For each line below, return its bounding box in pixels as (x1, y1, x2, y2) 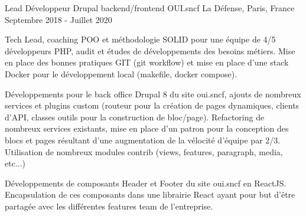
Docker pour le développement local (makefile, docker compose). (5, 67, 237, 80)
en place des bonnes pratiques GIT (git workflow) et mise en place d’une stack (5, 56, 289, 68)
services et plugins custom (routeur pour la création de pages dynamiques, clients (5, 99, 300, 112)
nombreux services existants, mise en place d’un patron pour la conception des (5, 122, 289, 135)
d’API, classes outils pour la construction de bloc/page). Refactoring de (5, 110, 265, 123)
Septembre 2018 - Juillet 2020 (5, 13, 112, 25)
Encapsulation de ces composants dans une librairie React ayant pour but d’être (5, 188, 295, 201)
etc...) (5, 157, 25, 169)
